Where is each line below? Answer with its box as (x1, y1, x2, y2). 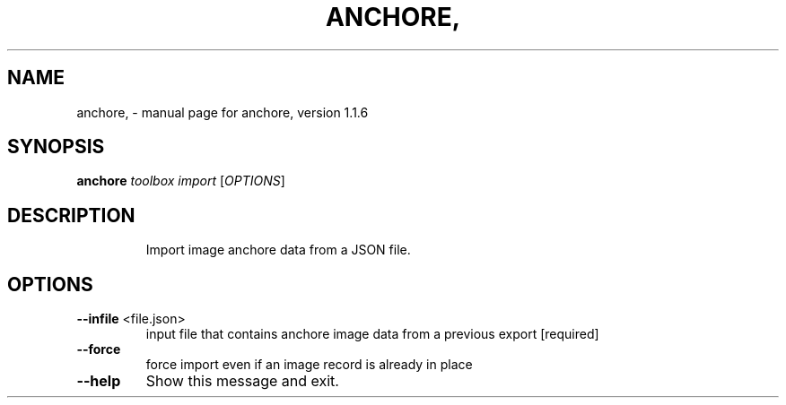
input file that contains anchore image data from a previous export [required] (145, 326, 599, 342)
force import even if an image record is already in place (145, 357, 473, 373)
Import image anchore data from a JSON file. (145, 242, 411, 258)
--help (76, 372, 121, 391)
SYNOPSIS (7, 135, 105, 159)
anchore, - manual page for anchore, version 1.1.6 (76, 104, 369, 120)
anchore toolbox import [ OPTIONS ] (76, 173, 285, 189)
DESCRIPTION (7, 203, 135, 227)
